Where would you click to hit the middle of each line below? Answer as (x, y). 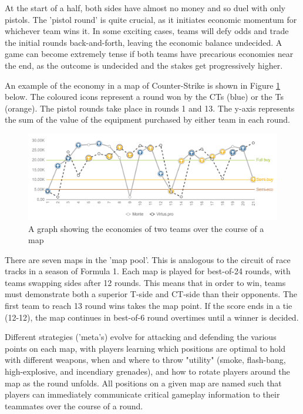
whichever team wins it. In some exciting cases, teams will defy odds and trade (147, 31)
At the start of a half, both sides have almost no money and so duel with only (145, 8)
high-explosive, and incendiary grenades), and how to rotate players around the (147, 371)
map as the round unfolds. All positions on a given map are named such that (143, 383)
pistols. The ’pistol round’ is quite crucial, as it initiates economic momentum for (151, 19)
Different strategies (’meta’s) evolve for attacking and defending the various (141, 337)
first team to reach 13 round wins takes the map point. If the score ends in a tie (149, 306)
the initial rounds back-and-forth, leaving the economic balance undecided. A (144, 42)
